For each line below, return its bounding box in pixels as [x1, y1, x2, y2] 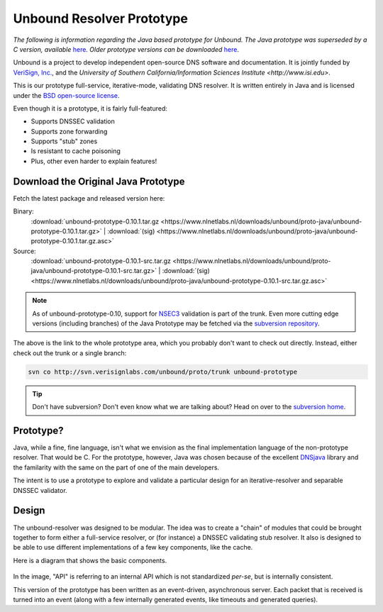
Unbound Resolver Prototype [13, 11, 188, 26]
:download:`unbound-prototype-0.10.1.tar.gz [30, 217, 160, 226]
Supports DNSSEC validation [30, 117, 115, 126]
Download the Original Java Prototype [13, 175, 185, 187]
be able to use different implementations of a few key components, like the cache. [13, 543, 253, 552]
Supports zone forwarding [30, 127, 108, 135]
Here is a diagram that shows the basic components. [13, 556, 167, 564]
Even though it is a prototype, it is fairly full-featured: [13, 104, 168, 113]
